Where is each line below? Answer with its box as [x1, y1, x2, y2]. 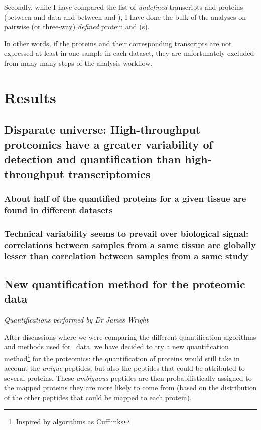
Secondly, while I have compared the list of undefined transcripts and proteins [4, 2, 243, 12]
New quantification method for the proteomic [4, 276, 245, 291]
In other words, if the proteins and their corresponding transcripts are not [4, 38, 232, 48]
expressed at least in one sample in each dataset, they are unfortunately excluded [4, 48, 254, 58]
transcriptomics [68, 166, 151, 181]
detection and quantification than [4, 151, 181, 167]
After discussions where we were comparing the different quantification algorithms [4, 331, 256, 342]
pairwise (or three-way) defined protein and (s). [4, 21, 150, 32]
